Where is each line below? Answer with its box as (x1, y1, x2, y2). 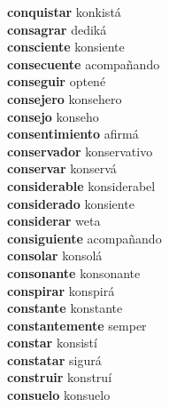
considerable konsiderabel (7, 176, 156, 195)
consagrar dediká (7, 20, 107, 38)
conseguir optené (7, 72, 106, 91)
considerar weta (7, 211, 101, 230)
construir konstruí (7, 368, 112, 387)
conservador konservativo (7, 141, 153, 160)
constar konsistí (7, 333, 97, 352)
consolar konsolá (7, 246, 103, 265)
